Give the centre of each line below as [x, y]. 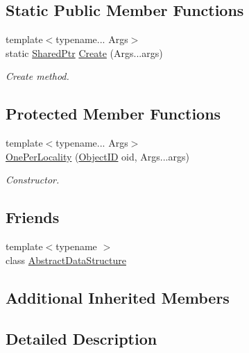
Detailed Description [81, 338]
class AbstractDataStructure [66, 260]
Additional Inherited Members [118, 297]
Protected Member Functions [113, 114]
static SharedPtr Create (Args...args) [84, 52]
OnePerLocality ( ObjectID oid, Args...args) [97, 156]
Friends [33, 217]
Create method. [37, 76]
